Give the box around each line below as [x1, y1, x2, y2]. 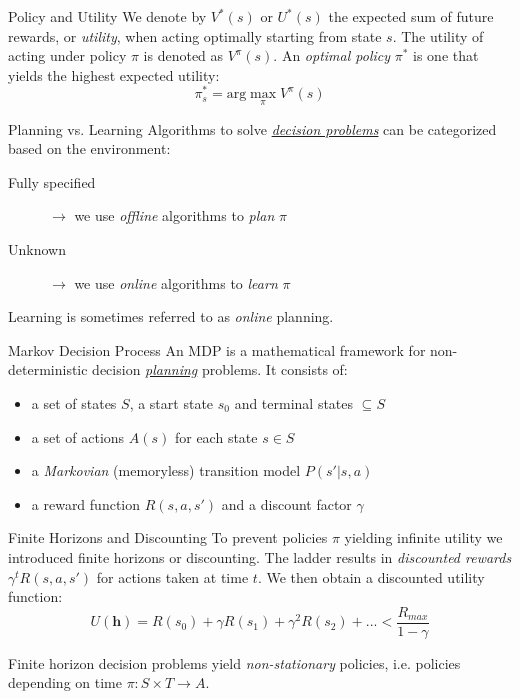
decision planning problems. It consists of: [92, 359, 348, 380]
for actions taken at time [96, 566, 249, 587]
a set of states [31, 393, 117, 414]
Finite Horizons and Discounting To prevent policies [8, 527, 328, 548]
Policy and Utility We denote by [8, 6, 207, 26]
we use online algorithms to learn [74, 272, 278, 293]
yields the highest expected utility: [8, 64, 220, 85]
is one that [413, 45, 479, 66]
